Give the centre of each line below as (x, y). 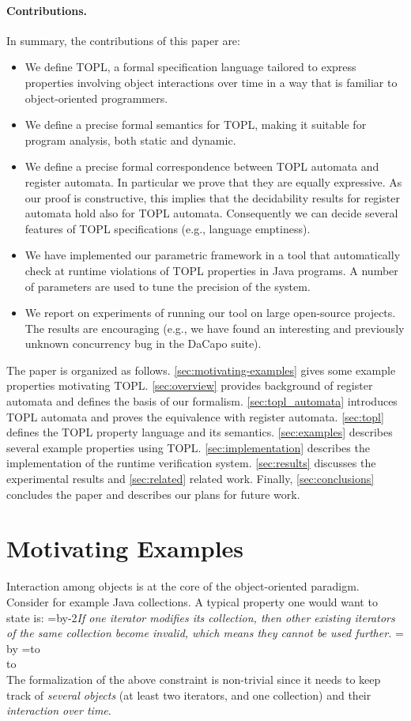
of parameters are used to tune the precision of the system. (168, 286)
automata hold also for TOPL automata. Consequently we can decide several (211, 213)
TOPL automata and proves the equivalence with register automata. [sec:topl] (195, 416)
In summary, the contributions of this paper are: (123, 40)
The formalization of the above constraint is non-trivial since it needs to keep (194, 679)
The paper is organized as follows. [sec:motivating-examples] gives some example (201, 370)
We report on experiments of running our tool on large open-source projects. (210, 313)
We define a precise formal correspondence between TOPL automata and (202, 166)
